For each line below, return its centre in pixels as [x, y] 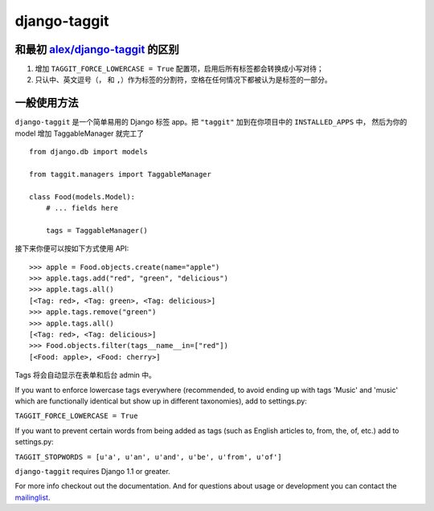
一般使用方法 [47, 103]
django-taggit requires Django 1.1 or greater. [92, 471]
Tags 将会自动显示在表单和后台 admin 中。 [86, 375]
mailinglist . [33, 497]
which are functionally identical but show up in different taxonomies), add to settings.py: [161, 401]
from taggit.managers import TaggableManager [121, 174]
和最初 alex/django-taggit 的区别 [97, 49]
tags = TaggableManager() [97, 230]
